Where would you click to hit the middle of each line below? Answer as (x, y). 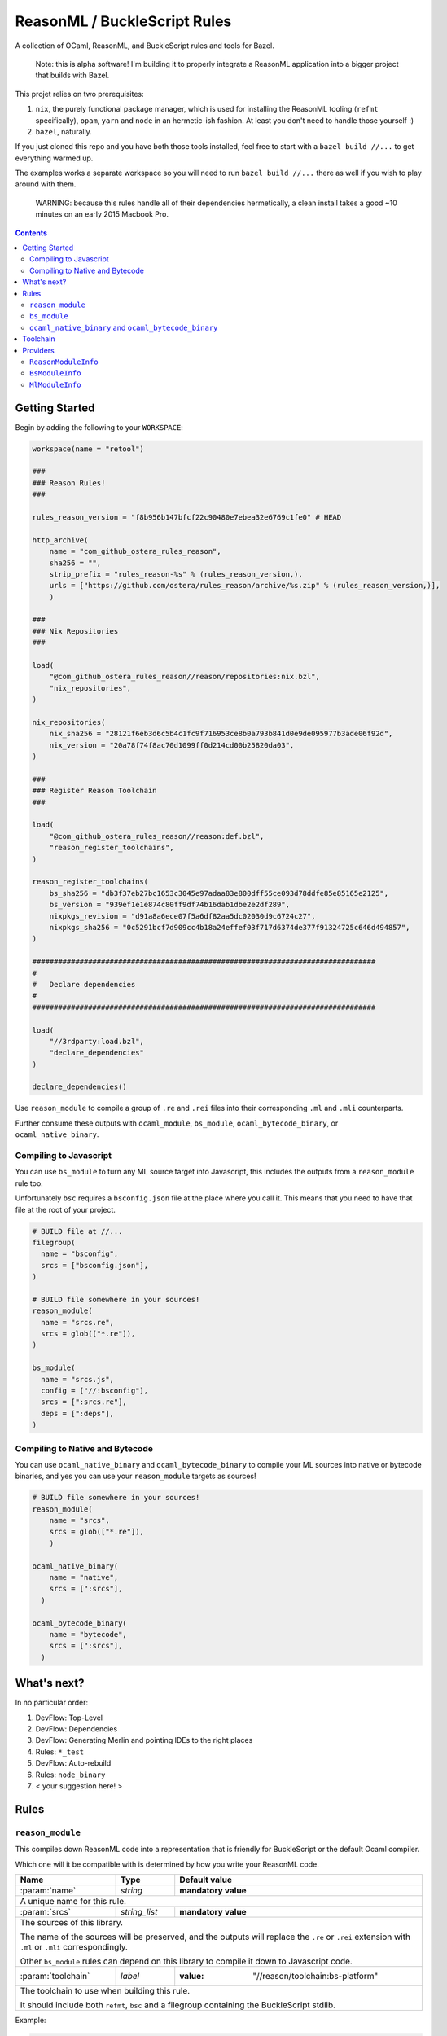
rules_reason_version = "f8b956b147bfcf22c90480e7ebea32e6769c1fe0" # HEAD (187, 517)
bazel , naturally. (64, 131)
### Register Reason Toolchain (95, 791)
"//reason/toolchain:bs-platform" (316, 1976)
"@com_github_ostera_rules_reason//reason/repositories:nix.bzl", (185, 677)
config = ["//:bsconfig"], (95, 1391)
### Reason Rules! (69, 483)
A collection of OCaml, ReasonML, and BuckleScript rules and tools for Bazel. (145, 46)
